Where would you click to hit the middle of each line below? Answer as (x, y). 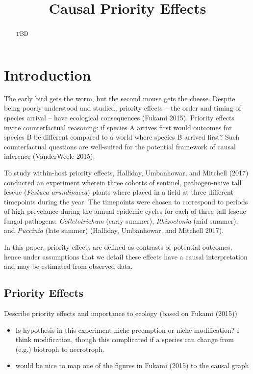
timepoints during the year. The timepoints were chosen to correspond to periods (126, 201)
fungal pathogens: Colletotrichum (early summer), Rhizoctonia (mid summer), (121, 220)
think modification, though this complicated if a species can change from (125, 339)
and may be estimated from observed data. (68, 266)
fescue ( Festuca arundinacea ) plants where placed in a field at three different (119, 192)
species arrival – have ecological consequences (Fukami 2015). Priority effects (119, 117)
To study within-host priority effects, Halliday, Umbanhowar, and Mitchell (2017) (126, 172)
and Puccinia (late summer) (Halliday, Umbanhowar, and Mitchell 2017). (114, 230)
